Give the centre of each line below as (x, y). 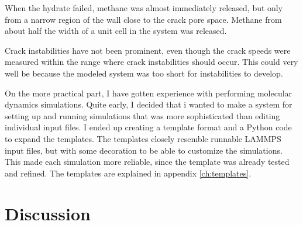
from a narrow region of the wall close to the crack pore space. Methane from (143, 19)
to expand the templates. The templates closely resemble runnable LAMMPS (143, 138)
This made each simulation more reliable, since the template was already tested (147, 162)
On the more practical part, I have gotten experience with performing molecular (149, 93)
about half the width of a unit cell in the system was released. (116, 31)
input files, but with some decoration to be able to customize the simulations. (144, 150)
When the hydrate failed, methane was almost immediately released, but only (144, 8)
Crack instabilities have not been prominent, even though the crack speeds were (148, 50)
